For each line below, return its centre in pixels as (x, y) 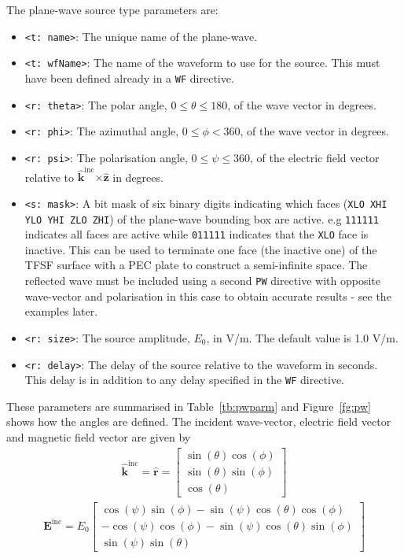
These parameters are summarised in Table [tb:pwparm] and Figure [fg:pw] (189, 406)
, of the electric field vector (315, 157)
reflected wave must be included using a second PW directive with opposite (202, 280)
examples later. (61, 311)
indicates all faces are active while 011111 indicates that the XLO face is (196, 234)
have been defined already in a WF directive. (129, 78)
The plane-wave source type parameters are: (112, 9)
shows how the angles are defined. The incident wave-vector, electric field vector (199, 421)
